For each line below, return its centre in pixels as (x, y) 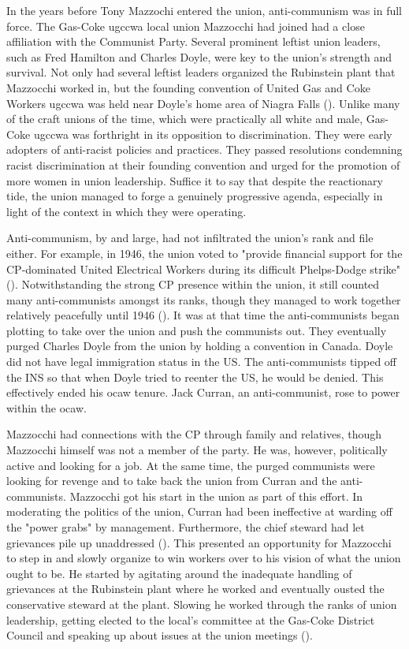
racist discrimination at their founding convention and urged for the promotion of (203, 164)
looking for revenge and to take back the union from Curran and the (172, 481)
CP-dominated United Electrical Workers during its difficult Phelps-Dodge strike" (204, 269)
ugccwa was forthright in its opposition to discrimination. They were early (213, 134)
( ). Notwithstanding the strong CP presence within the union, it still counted (193, 284)
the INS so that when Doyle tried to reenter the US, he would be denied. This (195, 377)
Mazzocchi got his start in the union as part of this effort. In (216, 496)
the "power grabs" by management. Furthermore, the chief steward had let (186, 527)
